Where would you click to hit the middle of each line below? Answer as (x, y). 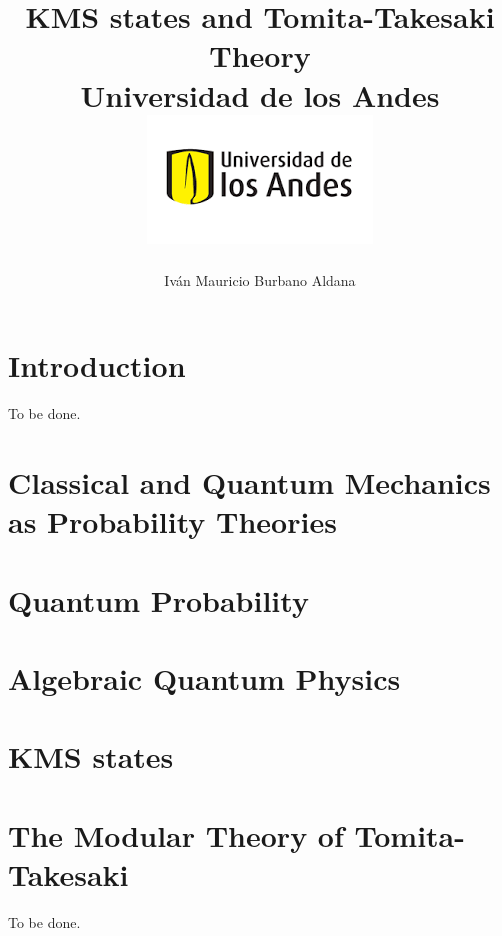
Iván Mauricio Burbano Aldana (260, 279)
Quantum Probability (158, 599)
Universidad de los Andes (260, 94)
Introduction (97, 365)
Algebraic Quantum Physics (204, 677)
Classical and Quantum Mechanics (249, 482)
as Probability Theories (172, 521)
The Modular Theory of (176, 834)
